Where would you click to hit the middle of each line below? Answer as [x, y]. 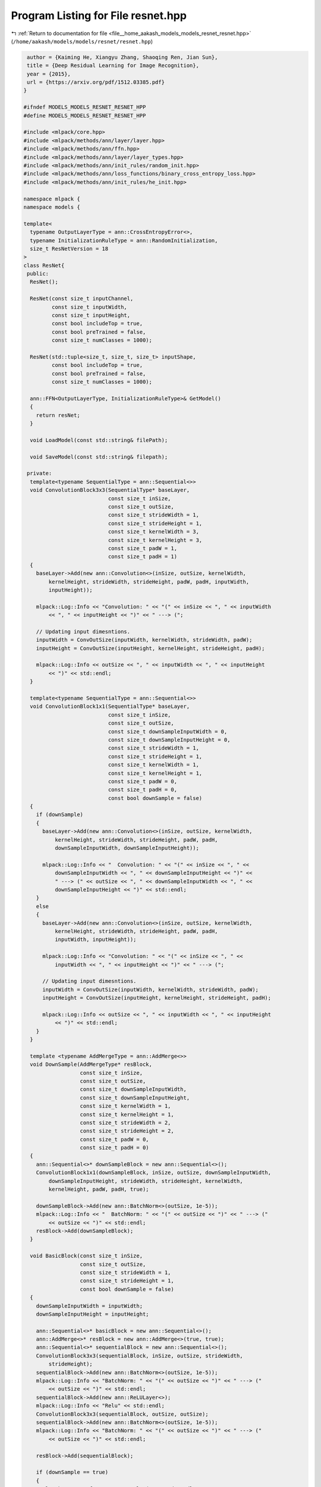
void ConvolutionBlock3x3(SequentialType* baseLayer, [110, 490]
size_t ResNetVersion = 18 [69, 249]
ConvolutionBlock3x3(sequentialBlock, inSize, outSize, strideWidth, [139, 1356]
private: [40, 473]
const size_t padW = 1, [143, 548]
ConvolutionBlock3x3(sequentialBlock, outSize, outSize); [122, 1414]
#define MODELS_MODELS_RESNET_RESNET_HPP [85, 115]
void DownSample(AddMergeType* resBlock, [91, 1064]
